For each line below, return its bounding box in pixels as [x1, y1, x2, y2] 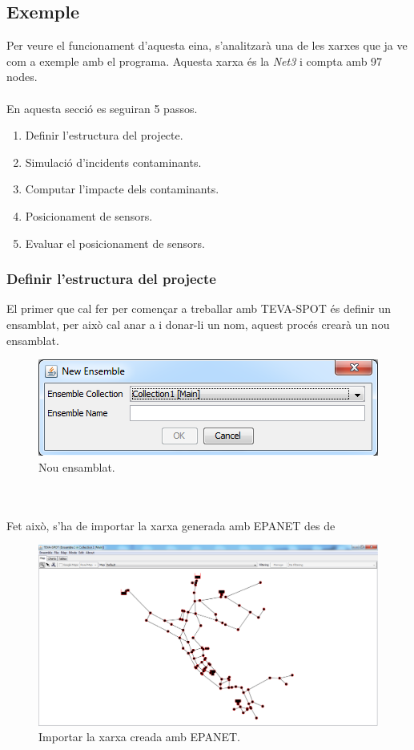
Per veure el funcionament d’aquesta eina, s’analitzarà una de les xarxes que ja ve [6, 37, 408, 54]
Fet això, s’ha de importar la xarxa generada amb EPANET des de [6, 517, 336, 533]
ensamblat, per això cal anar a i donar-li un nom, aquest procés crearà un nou [6, 315, 390, 332]
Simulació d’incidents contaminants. [25, 153, 202, 170]
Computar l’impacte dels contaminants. [25, 180, 219, 197]
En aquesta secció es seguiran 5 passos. [6, 99, 198, 116]
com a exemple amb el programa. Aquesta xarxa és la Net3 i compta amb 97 [6, 52, 383, 69]
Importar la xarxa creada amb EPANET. [38, 728, 240, 745]
